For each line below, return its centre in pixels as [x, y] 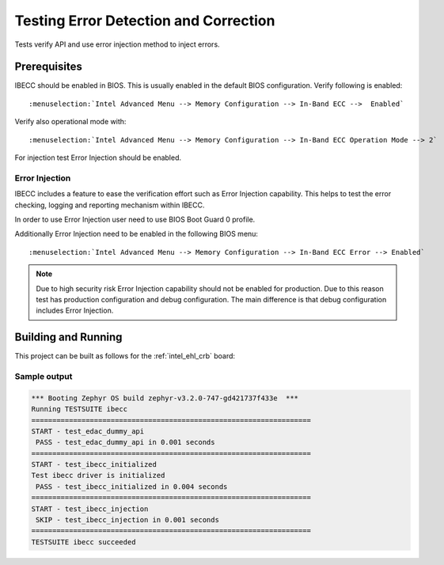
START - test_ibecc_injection [90, 509]
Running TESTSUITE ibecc [80, 409]
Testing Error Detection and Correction [145, 21]
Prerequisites [48, 67]
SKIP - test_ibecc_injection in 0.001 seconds [127, 520]
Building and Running [68, 337]
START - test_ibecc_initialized [94, 465]
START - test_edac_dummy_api [88, 431]
